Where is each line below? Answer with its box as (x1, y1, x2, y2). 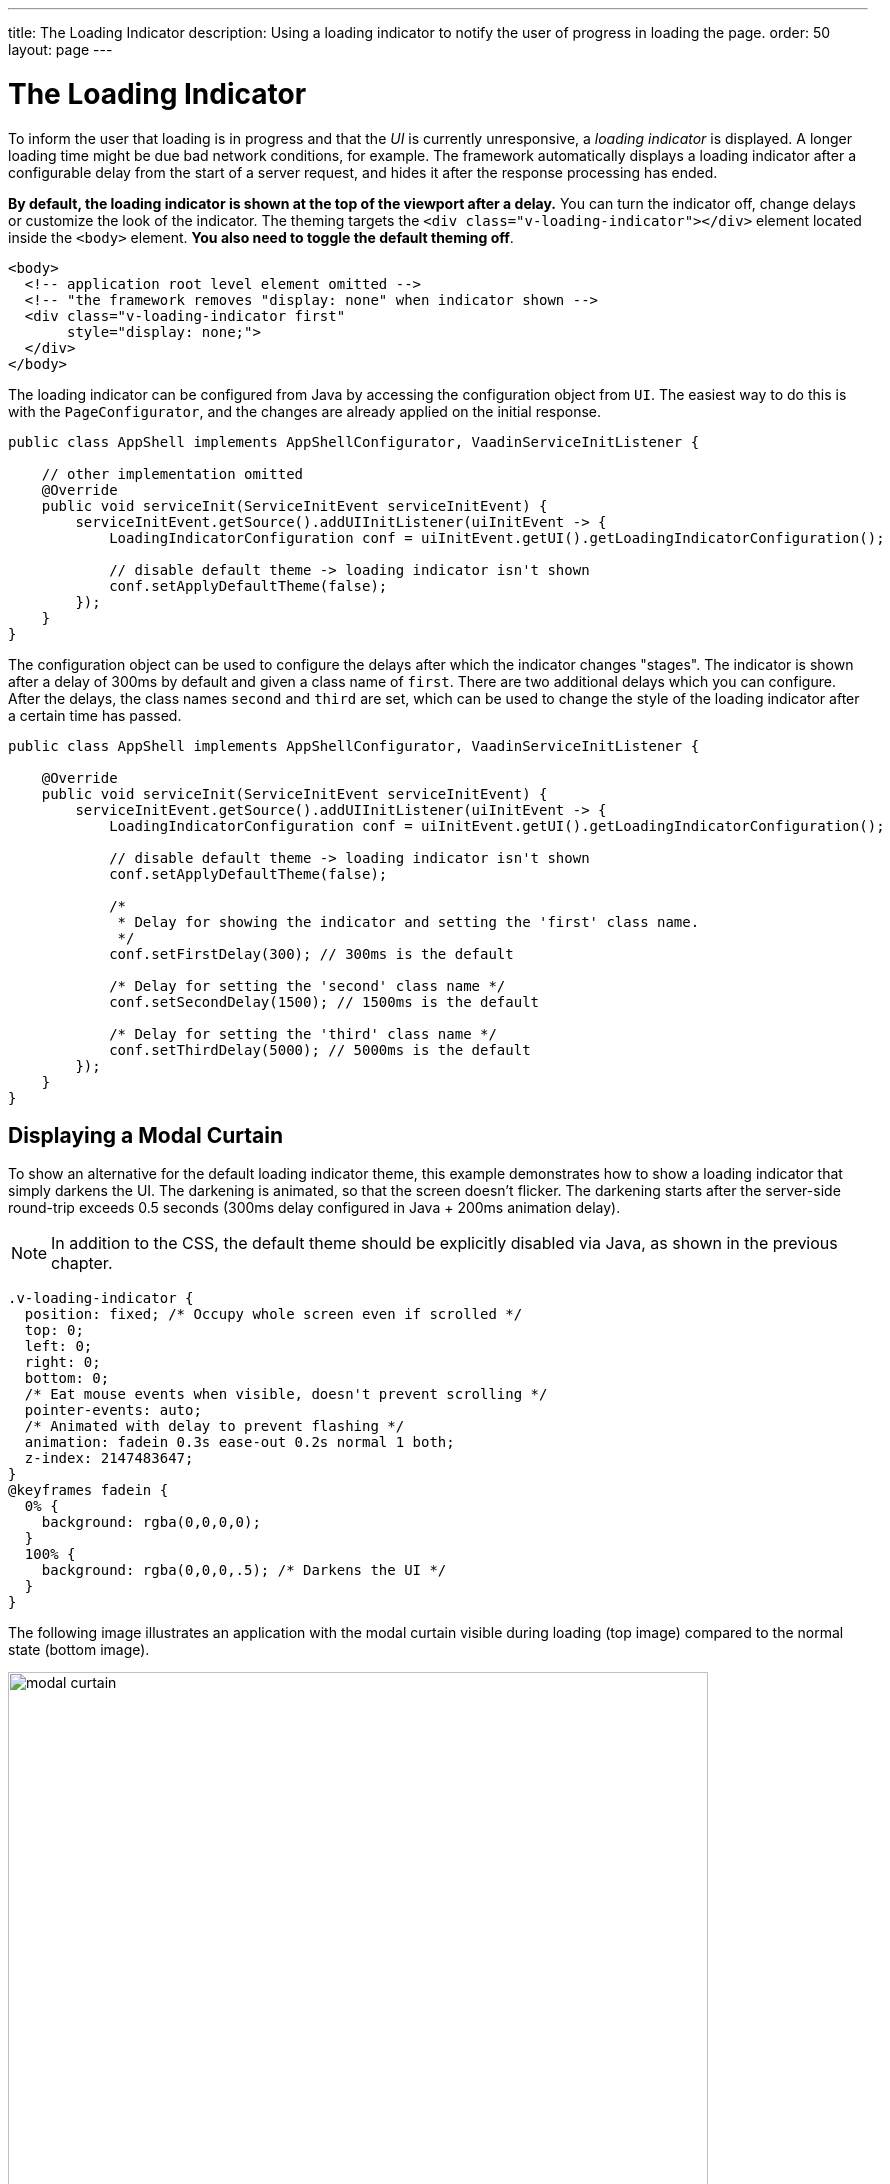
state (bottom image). (8, 1641, 150, 1659)
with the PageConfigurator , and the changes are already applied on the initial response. (8, 402, 602, 420)
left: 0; (24, 1338, 93, 1355)
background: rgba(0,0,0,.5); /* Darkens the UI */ (41, 1562, 447, 1579)
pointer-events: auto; (24, 1402, 202, 1419)
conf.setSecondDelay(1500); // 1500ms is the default (109, 993, 540, 1010)
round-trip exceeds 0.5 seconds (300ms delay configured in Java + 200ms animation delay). (8, 1199, 621, 1217)
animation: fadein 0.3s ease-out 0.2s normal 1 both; (24, 1434, 455, 1451)
